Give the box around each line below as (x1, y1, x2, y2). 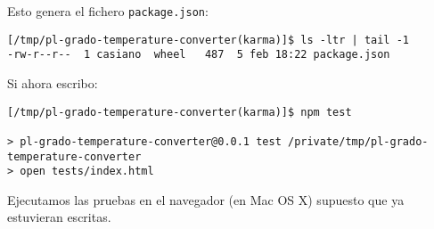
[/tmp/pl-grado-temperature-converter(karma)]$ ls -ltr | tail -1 (7, 33, 410, 46)
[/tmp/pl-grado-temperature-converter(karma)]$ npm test (7, 105, 352, 119)
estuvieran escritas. (7, 208, 111, 226)
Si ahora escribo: (7, 73, 98, 92)
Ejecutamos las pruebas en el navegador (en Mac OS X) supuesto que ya (7, 190, 405, 209)
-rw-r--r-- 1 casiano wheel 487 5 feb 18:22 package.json (7, 48, 390, 61)
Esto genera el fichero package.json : (7, 2, 209, 20)
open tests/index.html (20, 165, 154, 178)
